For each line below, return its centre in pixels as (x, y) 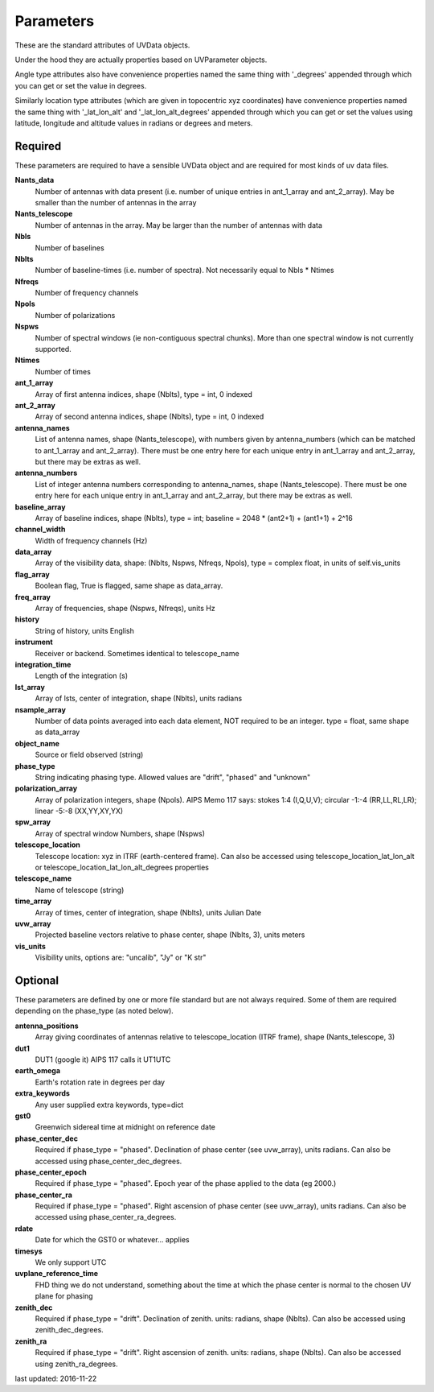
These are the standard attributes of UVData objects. (102, 45)
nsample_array (40, 709)
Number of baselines (70, 248)
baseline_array (40, 506)
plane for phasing (64, 1296)
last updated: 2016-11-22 (56, 1378)
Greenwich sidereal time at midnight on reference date (125, 1127)
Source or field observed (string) (89, 755)
